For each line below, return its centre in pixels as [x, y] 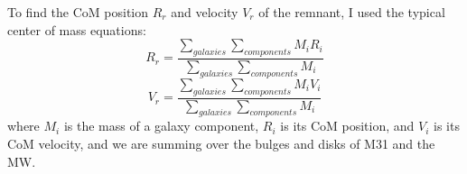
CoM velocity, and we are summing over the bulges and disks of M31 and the [221, 144]
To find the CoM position [78, 12]
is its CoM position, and [347, 126]
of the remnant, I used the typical [352, 12]
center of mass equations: [77, 29]
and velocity [205, 12]
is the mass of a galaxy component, [161, 126]
